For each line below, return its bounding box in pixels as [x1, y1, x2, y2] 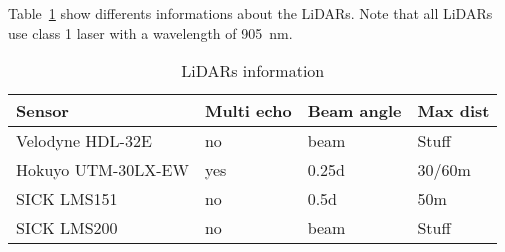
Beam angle [307, 99, 402, 123]
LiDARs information [181, 59, 325, 83]
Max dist [417, 99, 490, 123]
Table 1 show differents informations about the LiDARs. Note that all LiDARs [8, 3, 493, 23]
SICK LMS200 [16, 216, 118, 240]
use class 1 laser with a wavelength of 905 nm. [8, 22, 293, 43]
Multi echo [204, 99, 292, 123]
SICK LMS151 [16, 187, 118, 211]
